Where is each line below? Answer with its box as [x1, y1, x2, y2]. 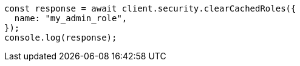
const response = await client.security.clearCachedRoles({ [4, 4, 296, 13]
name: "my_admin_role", [14, 13, 128, 23]
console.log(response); [4, 33, 117, 42]
